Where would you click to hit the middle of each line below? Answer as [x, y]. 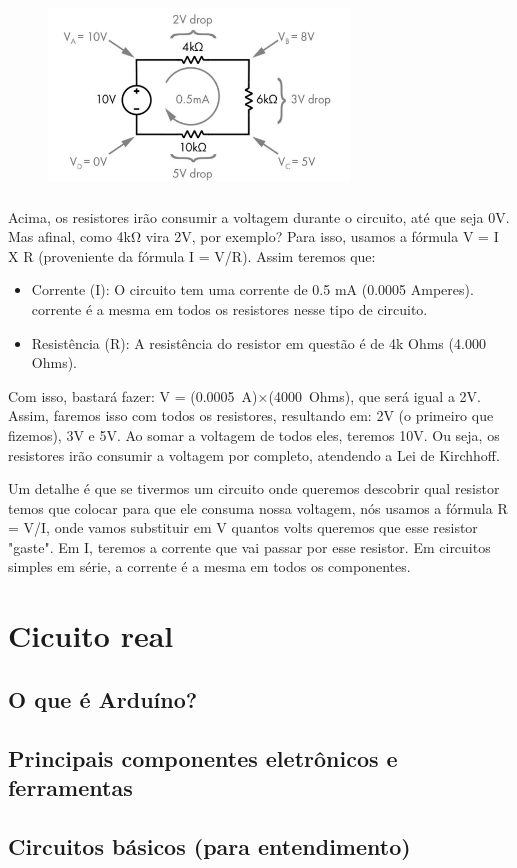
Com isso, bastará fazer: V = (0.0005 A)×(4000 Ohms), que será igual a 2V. [244, 395]
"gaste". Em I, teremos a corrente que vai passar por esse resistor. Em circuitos [249, 546]
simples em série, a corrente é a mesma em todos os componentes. [209, 566]
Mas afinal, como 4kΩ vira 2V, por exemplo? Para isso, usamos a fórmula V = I [253, 236]
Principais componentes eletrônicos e [203, 757]
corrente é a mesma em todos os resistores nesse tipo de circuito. [229, 308]
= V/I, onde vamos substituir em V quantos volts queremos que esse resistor [243, 527]
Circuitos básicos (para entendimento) [209, 845]
